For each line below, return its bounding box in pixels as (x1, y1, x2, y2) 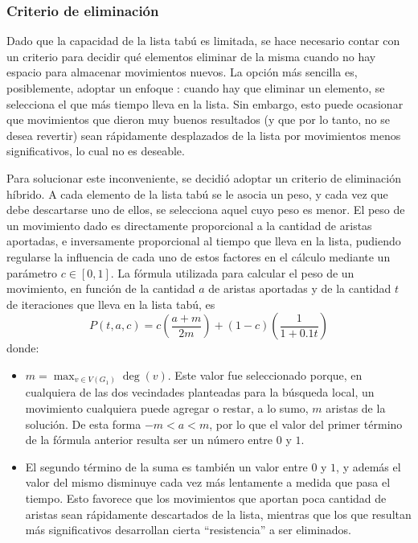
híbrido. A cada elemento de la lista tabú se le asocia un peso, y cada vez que (6, 185, 388, 202)
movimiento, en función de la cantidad (6, 280, 195, 297)
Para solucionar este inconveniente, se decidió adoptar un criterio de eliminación (6, 169, 402, 186)
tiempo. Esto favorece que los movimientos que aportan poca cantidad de (25, 489, 387, 506)
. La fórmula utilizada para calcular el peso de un (110, 264, 354, 281)
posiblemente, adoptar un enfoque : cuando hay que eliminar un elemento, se (6, 80, 385, 96)
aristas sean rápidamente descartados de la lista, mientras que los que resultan (25, 505, 412, 522)
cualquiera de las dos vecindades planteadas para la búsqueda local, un (25, 384, 375, 401)
